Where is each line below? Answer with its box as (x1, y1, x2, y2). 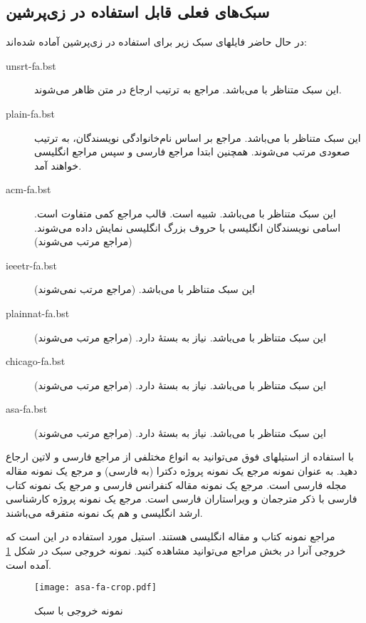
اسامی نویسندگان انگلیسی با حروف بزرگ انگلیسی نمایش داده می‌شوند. (34, 220, 341, 235)
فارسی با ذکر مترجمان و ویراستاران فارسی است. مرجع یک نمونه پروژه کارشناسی (6, 491, 357, 506)
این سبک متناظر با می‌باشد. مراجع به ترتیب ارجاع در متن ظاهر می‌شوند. (34, 82, 342, 97)
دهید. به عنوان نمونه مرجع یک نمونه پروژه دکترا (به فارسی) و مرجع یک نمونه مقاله (6, 463, 357, 478)
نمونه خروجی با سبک (34, 602, 123, 617)
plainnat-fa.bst (6, 305, 70, 320)
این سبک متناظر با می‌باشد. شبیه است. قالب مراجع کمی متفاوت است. (34, 205, 336, 220)
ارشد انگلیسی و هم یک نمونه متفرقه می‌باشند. (6, 505, 203, 520)
